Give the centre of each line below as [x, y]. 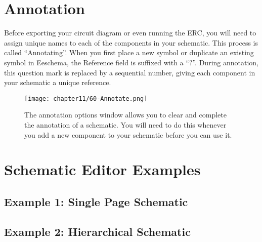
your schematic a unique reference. [58, 82]
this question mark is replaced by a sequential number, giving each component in [130, 72]
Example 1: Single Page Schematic [96, 201]
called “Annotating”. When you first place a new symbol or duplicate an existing [129, 52]
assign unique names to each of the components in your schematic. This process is [131, 42]
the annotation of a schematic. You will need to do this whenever [125, 124]
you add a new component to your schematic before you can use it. [128, 134]
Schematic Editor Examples [102, 169]
